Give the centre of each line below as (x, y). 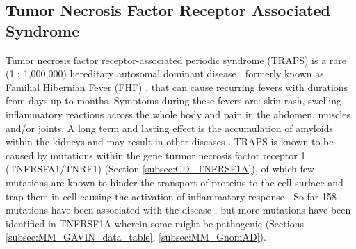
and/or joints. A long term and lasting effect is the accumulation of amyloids (169, 128)
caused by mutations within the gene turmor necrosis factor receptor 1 (156, 155)
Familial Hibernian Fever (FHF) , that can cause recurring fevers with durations (177, 87)
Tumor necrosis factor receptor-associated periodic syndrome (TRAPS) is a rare (176, 59)
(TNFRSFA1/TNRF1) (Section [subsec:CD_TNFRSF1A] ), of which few (160, 169)
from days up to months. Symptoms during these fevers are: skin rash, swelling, (175, 101)
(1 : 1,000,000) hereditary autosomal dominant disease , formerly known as (165, 73)
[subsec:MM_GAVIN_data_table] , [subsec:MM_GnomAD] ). (136, 237)
